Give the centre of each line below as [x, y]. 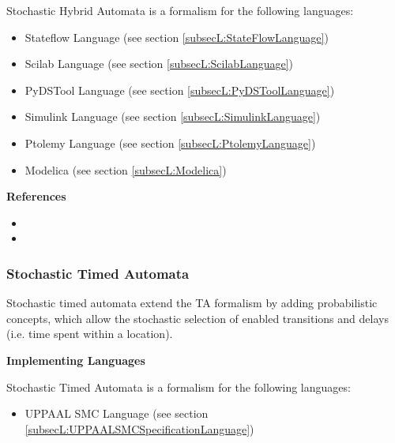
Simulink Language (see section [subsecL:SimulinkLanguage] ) [173, 116]
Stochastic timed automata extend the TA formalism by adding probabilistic [192, 303]
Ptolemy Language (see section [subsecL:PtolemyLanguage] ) [170, 143]
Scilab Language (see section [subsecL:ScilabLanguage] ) [159, 64]
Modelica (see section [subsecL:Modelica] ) [126, 169]
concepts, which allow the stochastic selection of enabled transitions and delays [197, 318]
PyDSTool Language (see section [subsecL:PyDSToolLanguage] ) [180, 90]
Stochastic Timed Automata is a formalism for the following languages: [179, 387]
